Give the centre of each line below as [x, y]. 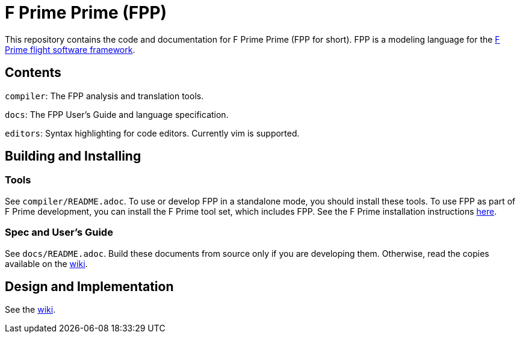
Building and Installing [73, 156]
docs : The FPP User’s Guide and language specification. [117, 114]
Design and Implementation [89, 286]
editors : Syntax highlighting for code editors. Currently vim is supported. [152, 133]
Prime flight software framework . [70, 49]
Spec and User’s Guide [59, 232]
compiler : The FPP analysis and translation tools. [104, 96]
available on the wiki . [46, 263]
